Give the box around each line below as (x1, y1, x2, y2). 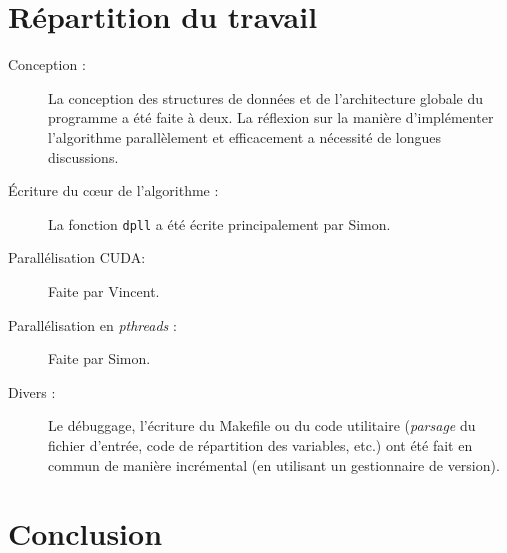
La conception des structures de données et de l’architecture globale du (48, 87, 484, 108)
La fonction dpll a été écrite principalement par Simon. (48, 213, 391, 234)
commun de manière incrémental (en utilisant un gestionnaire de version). (48, 454, 500, 475)
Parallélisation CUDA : (8, 247, 146, 268)
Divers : (8, 381, 56, 402)
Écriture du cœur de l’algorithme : (8, 180, 219, 201)
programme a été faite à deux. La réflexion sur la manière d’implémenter (48, 107, 494, 128)
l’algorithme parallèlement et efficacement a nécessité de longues (48, 126, 442, 147)
